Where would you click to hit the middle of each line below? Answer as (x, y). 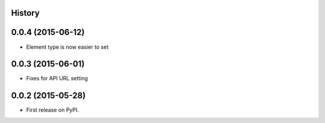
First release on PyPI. (53, 110)
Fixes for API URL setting (57, 78)
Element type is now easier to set (67, 47)
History (26, 13)
